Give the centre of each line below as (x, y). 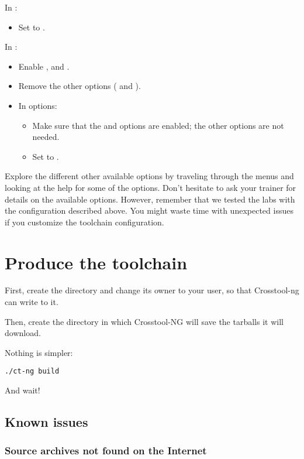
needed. (46, 137)
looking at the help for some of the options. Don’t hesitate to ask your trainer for (151, 187)
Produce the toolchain (96, 262)
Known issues (46, 422)
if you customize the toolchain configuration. (84, 222)
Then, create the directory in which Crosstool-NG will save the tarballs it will (144, 321)
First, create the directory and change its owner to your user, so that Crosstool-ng (152, 290)
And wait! (23, 390)
